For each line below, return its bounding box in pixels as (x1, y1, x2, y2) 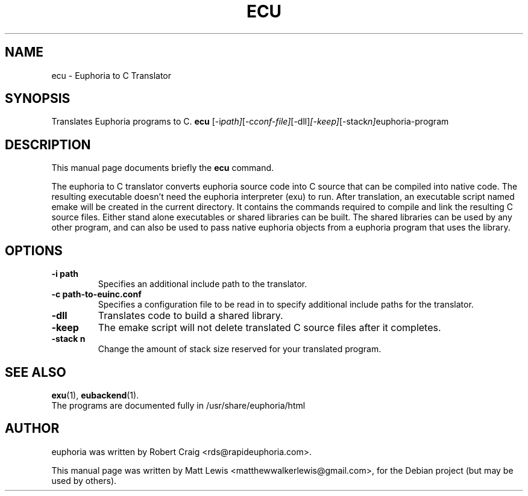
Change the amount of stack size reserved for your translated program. (98, 344, 382, 355)
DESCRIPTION (5, 137, 91, 152)
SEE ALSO (5, 364, 66, 380)
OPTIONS (5, 243, 63, 258)
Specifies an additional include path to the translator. (98, 279, 307, 290)
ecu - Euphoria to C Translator (51, 70, 172, 81)
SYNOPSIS (5, 91, 71, 107)
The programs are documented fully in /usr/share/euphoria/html (51, 400, 306, 411)
